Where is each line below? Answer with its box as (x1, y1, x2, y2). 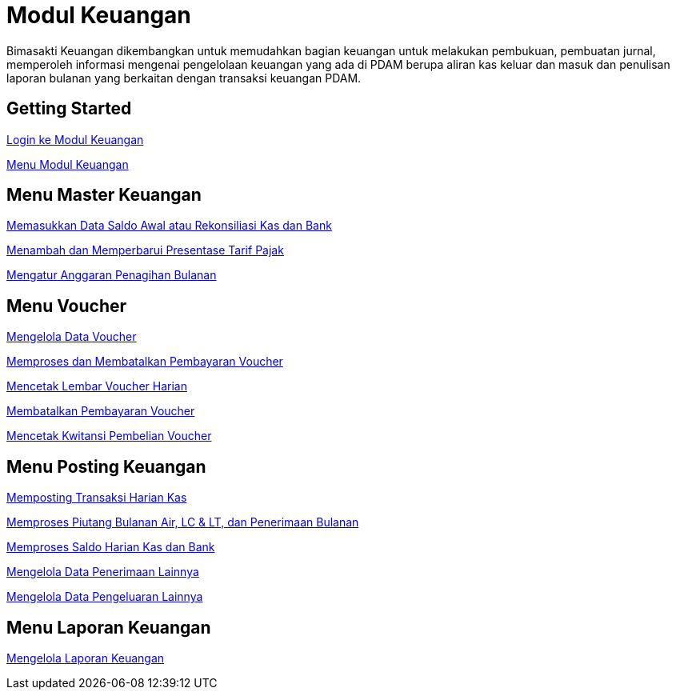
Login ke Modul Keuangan (6, 132, 144, 146)
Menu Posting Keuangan (6, 456, 206, 477)
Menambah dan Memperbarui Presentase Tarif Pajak (6, 243, 284, 258)
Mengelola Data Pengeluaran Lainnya (6, 590, 203, 604)
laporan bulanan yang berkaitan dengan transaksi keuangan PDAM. (6, 70, 362, 85)
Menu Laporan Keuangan (6, 617, 211, 638)
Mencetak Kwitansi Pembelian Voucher (6, 429, 212, 443)
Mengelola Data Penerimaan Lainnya (6, 565, 199, 579)
